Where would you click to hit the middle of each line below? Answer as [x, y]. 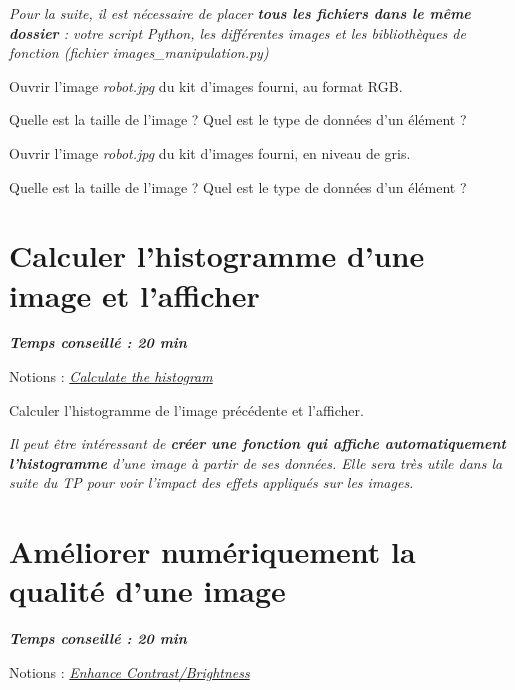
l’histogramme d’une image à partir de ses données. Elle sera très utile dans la [256, 462]
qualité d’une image [147, 590]
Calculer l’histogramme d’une [217, 255]
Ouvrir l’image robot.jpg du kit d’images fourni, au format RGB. [206, 85]
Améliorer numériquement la [212, 551]
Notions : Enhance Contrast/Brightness [129, 671]
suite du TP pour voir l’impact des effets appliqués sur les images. [211, 482]
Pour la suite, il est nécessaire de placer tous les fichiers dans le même [240, 13]
